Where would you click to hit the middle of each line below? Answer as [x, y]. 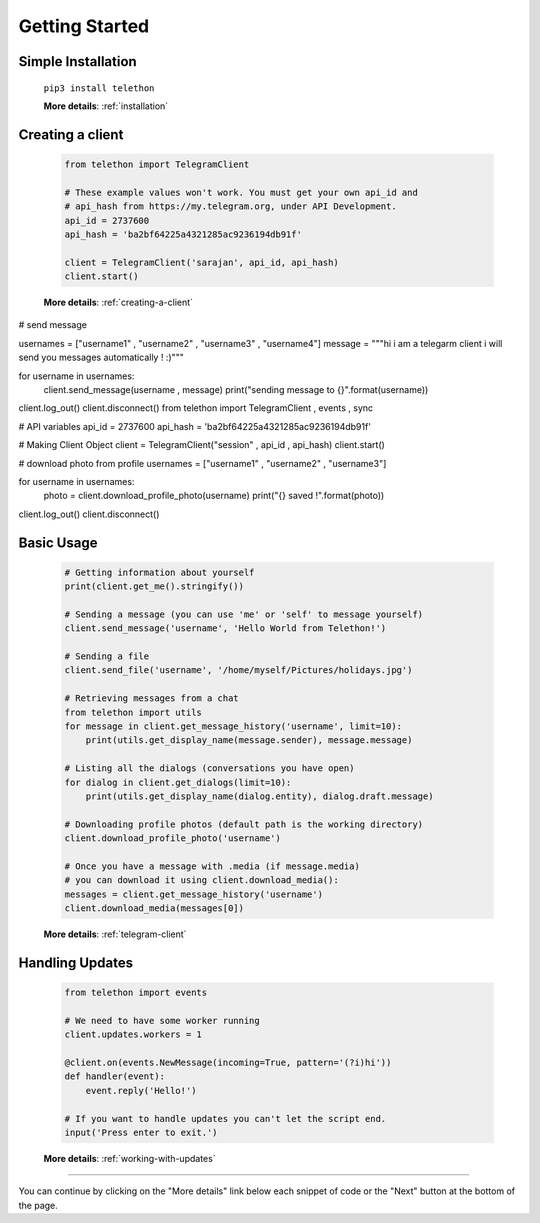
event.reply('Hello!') [141, 1090]
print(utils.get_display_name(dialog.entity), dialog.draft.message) [259, 796]
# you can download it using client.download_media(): [201, 880]
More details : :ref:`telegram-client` [115, 934]
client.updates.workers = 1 [133, 1034]
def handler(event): [114, 1076]
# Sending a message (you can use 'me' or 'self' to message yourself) [244, 614]
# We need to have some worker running [162, 1020]
